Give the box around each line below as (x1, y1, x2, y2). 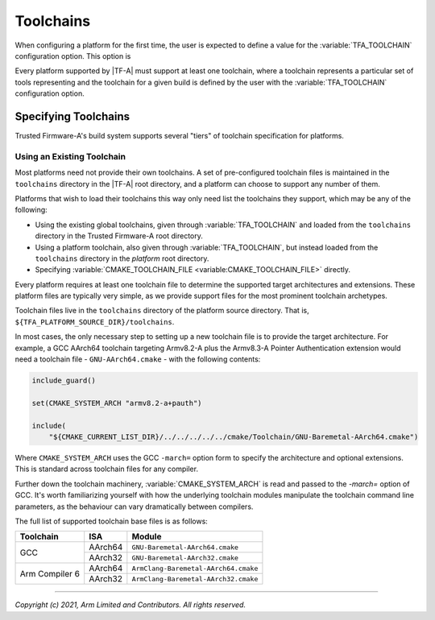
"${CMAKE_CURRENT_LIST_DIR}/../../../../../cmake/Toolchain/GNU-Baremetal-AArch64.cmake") (48, 432, 419, 441)
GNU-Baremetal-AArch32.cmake (131, 553, 239, 562)
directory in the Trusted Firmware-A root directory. (35, 231, 203, 241)
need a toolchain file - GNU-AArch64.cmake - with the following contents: (14, 354, 261, 364)
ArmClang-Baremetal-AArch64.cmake (131, 564, 259, 572)
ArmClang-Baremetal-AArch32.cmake (131, 574, 259, 583)
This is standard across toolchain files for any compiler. (14, 464, 199, 474)
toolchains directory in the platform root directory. (35, 254, 209, 263)
